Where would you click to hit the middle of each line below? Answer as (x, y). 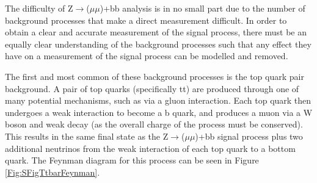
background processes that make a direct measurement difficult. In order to (146, 20)
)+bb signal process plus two (249, 136)
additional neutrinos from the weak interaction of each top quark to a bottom (150, 148)
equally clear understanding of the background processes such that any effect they (158, 44)
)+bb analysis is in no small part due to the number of (202, 8)
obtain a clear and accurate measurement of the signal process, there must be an (156, 32)
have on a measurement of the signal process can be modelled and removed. (147, 56)
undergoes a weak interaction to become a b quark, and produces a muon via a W (159, 112)
